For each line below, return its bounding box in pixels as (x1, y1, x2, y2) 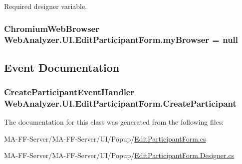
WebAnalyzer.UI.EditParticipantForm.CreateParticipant (4, 97, 237, 109)
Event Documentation (4, 59, 120, 75)
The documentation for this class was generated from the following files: (4, 117, 224, 127)
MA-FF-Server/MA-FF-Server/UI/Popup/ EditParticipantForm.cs (4, 133, 206, 144)
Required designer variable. (4, 1, 87, 11)
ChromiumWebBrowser (4, 22, 100, 34)
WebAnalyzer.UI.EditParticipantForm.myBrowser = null (4, 33, 239, 46)
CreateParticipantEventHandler (4, 86, 135, 98)
